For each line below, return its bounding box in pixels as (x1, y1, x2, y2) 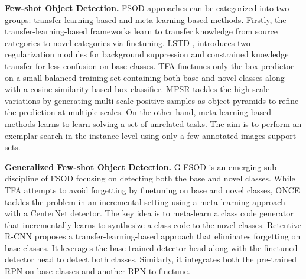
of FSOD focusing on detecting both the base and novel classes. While (41, 172, 295, 184)
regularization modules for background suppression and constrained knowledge (5, 48, 289, 60)
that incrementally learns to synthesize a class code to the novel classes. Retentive (5, 218, 302, 231)
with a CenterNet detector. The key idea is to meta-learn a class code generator (5, 207, 294, 219)
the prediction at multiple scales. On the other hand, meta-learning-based (5, 106, 272, 118)
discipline (5, 172, 38, 184)
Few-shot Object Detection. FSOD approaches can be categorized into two (5, 2, 289, 14)
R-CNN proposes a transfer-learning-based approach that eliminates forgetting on (5, 230, 301, 242)
